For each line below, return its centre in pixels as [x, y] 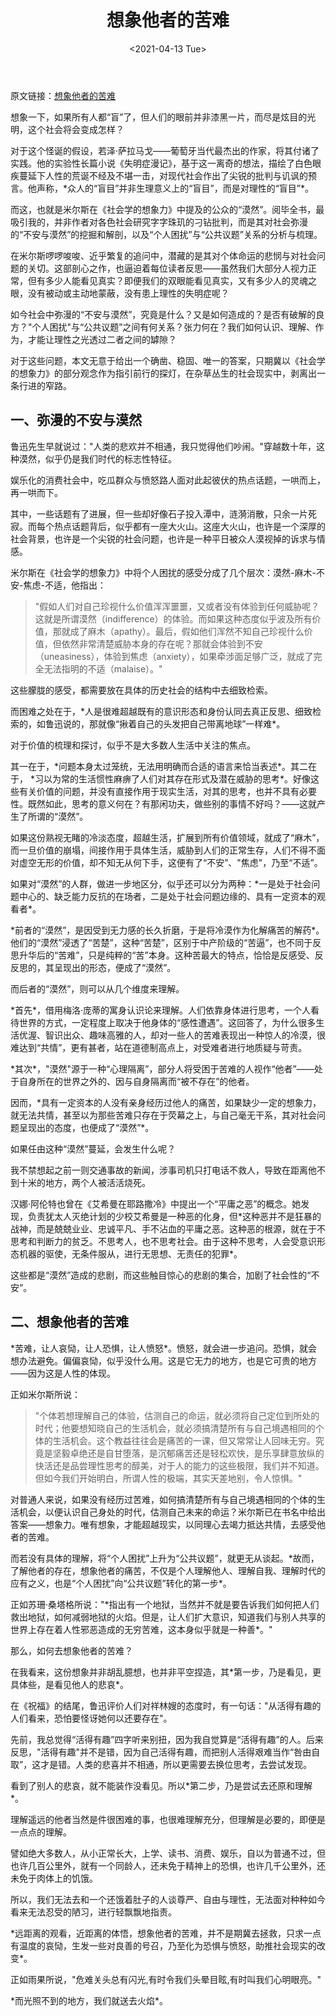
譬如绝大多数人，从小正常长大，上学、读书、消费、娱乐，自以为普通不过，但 [168, 1853]
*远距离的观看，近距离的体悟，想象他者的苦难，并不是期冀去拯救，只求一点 [166, 1933]
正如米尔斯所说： [45, 1394]
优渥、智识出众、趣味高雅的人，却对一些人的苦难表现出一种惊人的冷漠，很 [172, 1035]
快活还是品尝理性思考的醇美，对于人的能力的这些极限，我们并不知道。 [179, 1465]
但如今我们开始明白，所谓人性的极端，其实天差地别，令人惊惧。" [168, 1478]
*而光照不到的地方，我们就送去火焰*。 [89, 2000]
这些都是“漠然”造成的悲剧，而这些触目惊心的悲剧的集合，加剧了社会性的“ [161, 1275]
